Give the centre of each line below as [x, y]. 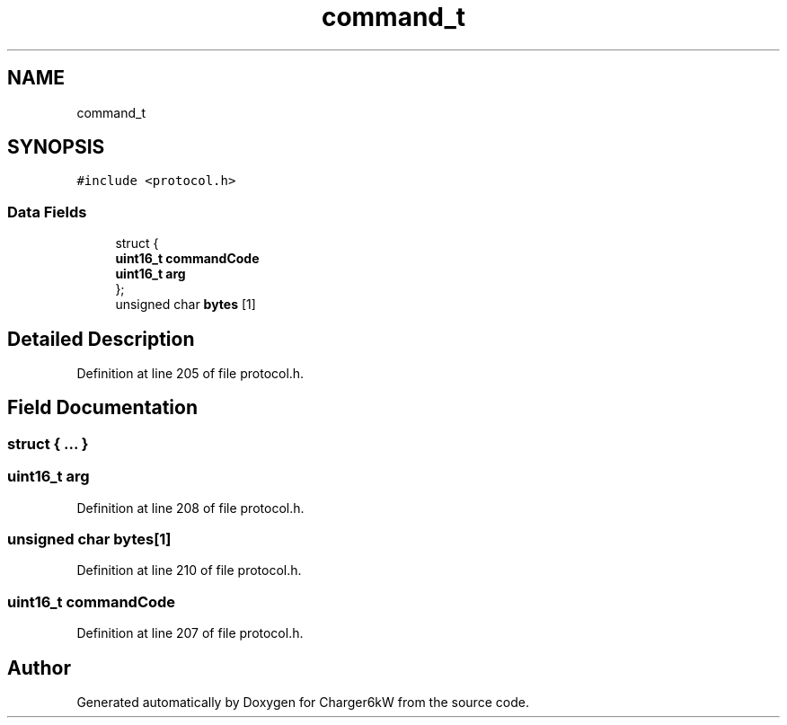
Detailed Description [101, 339]
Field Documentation [102, 408]
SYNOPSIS [56, 147]
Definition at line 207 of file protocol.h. [190, 633]
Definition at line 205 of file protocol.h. [190, 374]
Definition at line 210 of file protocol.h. [189, 570]
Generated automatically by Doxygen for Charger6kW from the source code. [303, 702]
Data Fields [47, 212]
